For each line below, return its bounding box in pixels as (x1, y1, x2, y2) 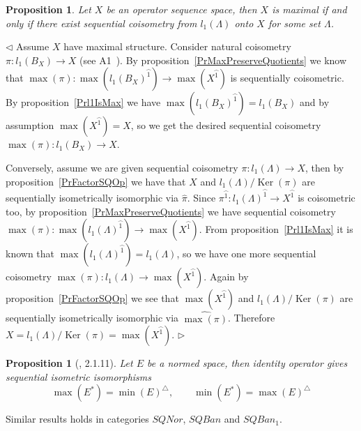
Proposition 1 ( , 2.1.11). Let (6, 356, 133, 370)
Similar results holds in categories (6, 411, 149, 426)
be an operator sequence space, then (106, 2, 257, 16)
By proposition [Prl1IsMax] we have (6, 95, 161, 109)
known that (6, 246, 55, 261)
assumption (6, 118, 54, 133)
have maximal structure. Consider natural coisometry (63, 39, 291, 54)
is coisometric (298, 190, 355, 205)
